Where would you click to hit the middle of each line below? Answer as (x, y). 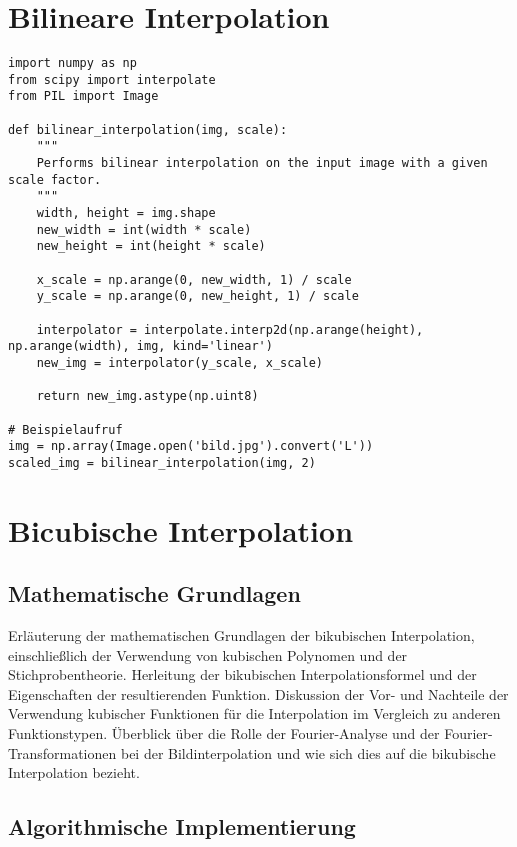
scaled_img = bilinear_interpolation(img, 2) (162, 462)
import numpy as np (72, 63)
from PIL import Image (83, 96)
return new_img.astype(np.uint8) (147, 396)
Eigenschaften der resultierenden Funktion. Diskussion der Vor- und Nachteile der (258, 693)
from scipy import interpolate (112, 79)
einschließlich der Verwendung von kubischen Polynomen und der (208, 654)
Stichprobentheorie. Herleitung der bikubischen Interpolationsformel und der (242, 674)
